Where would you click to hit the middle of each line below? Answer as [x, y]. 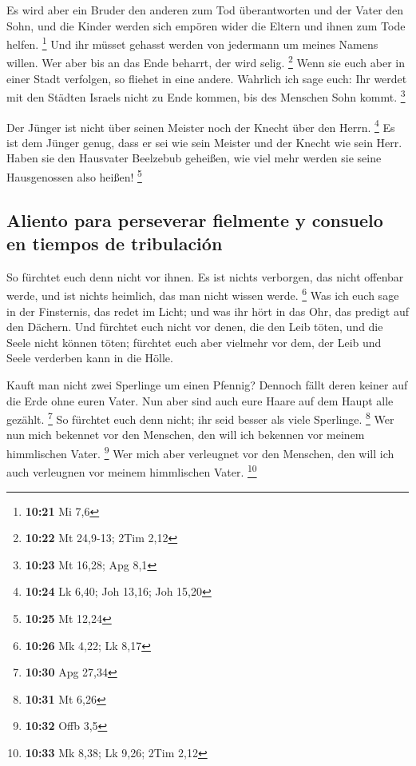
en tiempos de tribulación [115, 243]
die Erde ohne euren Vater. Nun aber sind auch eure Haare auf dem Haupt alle [200, 400]
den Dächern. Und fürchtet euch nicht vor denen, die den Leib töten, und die [195, 327]
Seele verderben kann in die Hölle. [90, 358]
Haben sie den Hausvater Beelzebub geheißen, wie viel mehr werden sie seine [194, 158]
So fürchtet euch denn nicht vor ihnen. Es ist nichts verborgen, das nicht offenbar [205, 276]
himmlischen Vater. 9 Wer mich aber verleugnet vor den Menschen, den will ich [200, 452]
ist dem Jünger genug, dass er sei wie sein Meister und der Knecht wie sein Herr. [204, 142]
